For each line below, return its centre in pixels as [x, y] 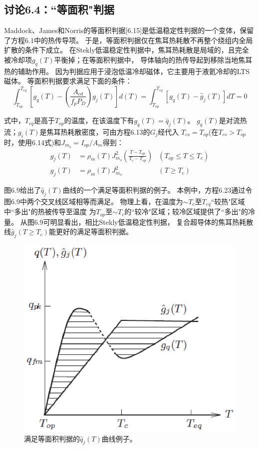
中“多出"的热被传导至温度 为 [50, 211]
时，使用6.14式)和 [33, 142]
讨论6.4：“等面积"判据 [59, 9]
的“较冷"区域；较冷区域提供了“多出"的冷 [190, 211]
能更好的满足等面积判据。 [91, 232]
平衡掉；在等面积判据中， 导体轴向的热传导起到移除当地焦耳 [153, 59]
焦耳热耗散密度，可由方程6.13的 [98, 131]
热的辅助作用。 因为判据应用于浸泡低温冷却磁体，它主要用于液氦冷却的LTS [127, 71]
